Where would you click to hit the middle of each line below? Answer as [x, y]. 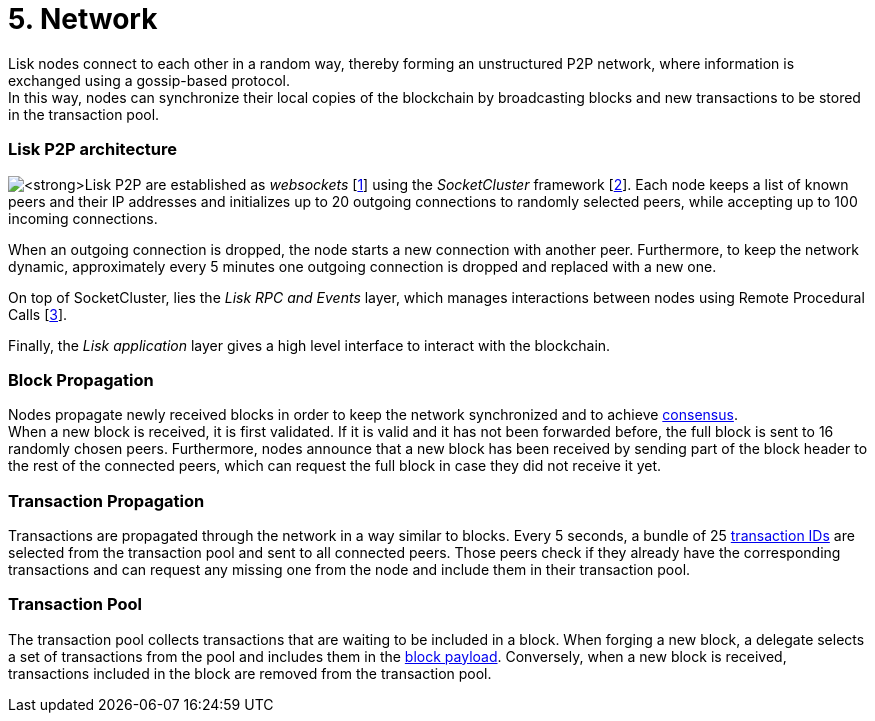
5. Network [83, 19]
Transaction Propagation [106, 500]
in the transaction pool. [84, 114]
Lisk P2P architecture [92, 149]
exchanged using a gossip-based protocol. [149, 80]
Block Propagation [81, 379]
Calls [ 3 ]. [38, 314]
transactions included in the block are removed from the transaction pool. [250, 673]
